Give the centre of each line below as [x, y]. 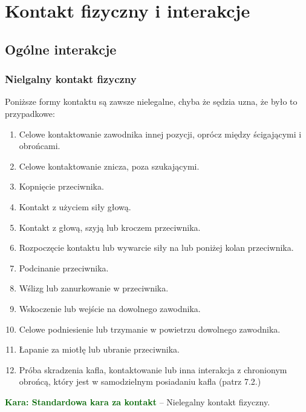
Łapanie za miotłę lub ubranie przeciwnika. [99, 349]
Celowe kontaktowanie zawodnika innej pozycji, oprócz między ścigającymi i [160, 134]
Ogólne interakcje [61, 49]
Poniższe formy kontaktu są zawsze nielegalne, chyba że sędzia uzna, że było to [151, 101]
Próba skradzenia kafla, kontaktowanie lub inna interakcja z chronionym [153, 369]
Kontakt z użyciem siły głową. [75, 206]
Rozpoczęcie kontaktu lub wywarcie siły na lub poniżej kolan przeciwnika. [156, 248]
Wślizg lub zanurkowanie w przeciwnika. [94, 288]
